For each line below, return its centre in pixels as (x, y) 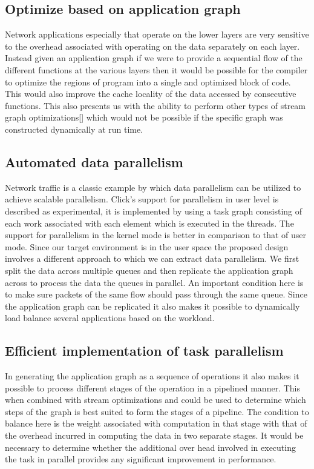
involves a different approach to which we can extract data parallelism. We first (152, 258)
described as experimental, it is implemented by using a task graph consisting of (154, 211)
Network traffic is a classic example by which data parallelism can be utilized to (153, 187)
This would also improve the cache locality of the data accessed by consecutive (151, 94)
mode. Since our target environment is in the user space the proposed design (147, 246)
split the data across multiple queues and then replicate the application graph (149, 270)
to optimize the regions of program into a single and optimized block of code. (148, 81)
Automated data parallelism (94, 161)
